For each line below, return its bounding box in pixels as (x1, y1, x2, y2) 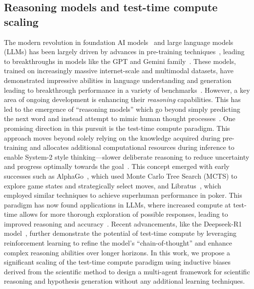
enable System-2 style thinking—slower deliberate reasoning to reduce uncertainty (4, 151, 250, 162)
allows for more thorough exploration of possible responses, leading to (19, 209, 228, 219)
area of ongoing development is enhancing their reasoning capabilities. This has (4, 94, 241, 104)
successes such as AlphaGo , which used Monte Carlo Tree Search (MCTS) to (4, 170, 237, 181)
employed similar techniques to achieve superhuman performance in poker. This (4, 190, 242, 200)
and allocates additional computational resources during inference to (29, 142, 234, 152)
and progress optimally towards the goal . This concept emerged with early (4, 161, 230, 171)
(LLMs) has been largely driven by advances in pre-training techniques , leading (4, 46, 245, 57)
